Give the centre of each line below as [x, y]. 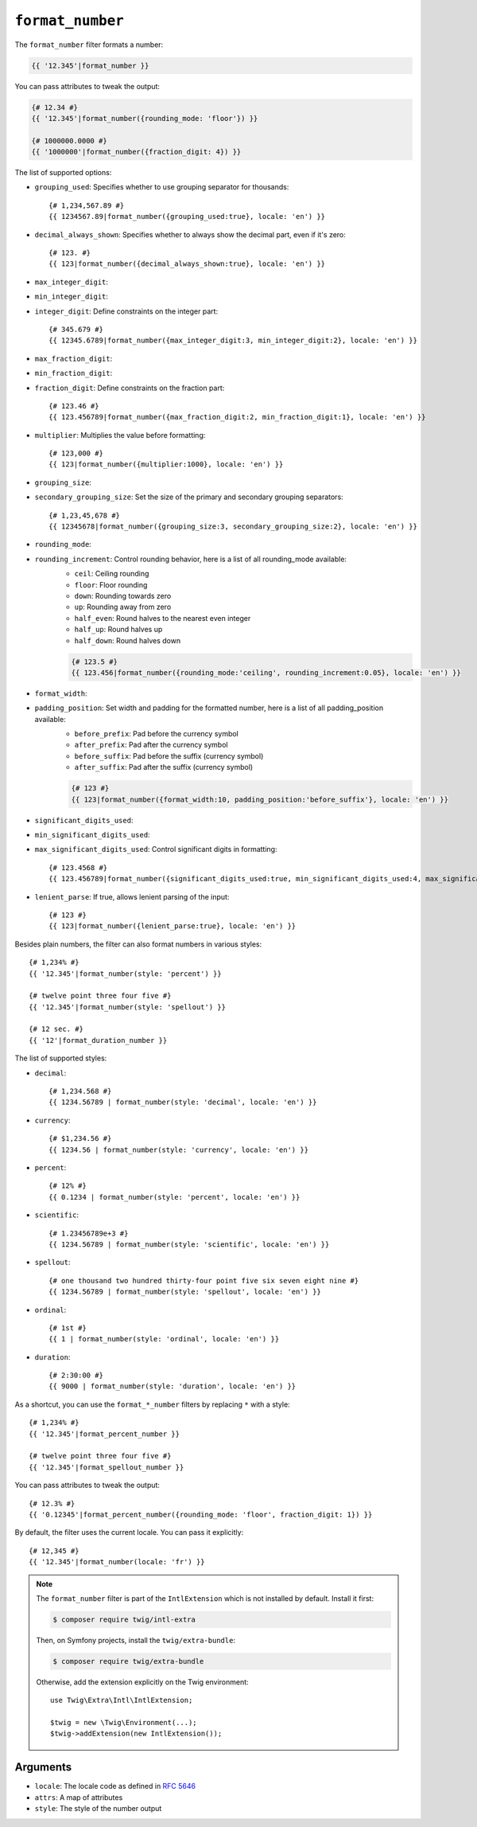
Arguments [43, 1767]
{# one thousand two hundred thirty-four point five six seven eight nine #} [204, 1280]
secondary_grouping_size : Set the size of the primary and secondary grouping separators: [189, 497]
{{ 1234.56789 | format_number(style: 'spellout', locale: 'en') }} [185, 1292]
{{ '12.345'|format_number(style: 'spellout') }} [128, 1007]
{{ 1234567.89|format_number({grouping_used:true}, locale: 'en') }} [187, 217]
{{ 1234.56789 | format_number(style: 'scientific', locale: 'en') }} [189, 1244]
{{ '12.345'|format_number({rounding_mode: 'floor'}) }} [145, 118]
